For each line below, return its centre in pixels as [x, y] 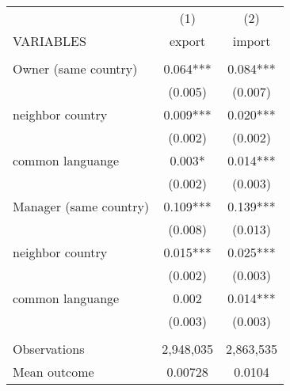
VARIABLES [50, 41]
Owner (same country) [75, 68]
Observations [49, 349]
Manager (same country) [81, 206]
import [252, 41]
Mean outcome [53, 372]
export [187, 41]
